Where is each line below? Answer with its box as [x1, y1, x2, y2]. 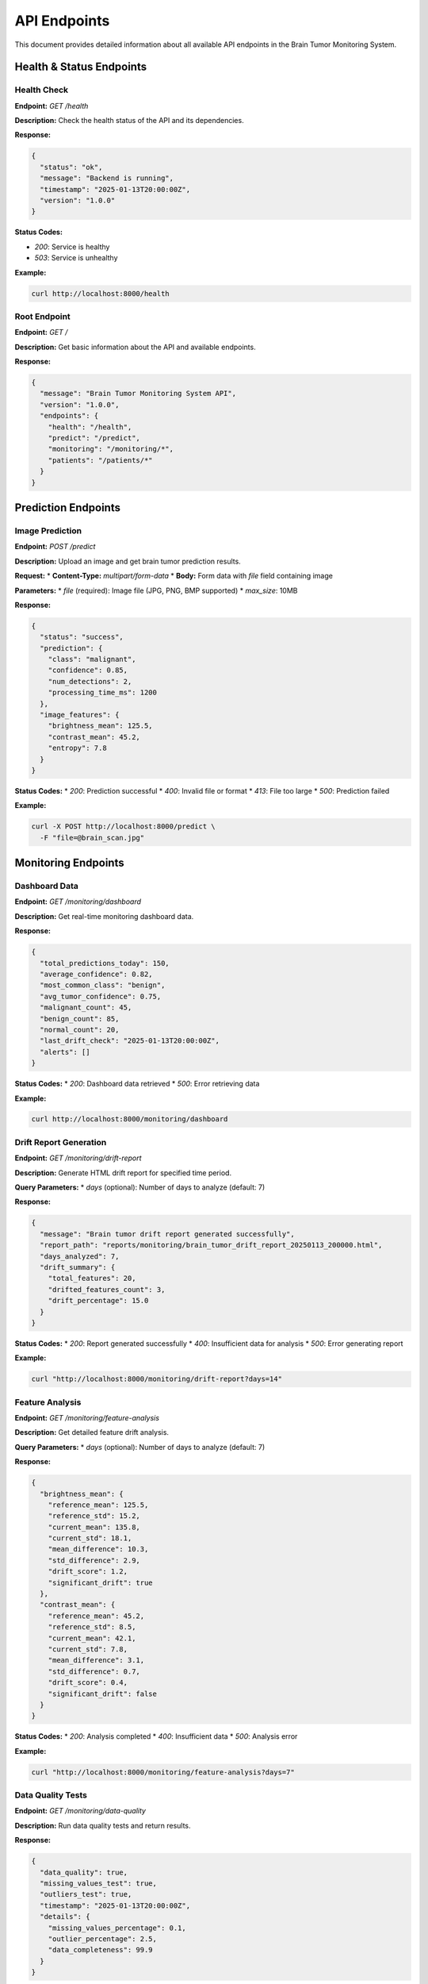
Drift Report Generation [14, 1136, 107, 1148]
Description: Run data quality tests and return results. [14, 1821, 191, 1830]
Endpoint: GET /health [14, 101, 89, 110]
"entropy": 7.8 [48, 744, 107, 753]
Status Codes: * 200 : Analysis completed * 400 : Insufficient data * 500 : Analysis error [14, 1732, 298, 1741]
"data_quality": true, [40, 1867, 128, 1877]
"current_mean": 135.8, [48, 1522, 140, 1532]
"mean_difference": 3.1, [48, 1655, 145, 1665]
